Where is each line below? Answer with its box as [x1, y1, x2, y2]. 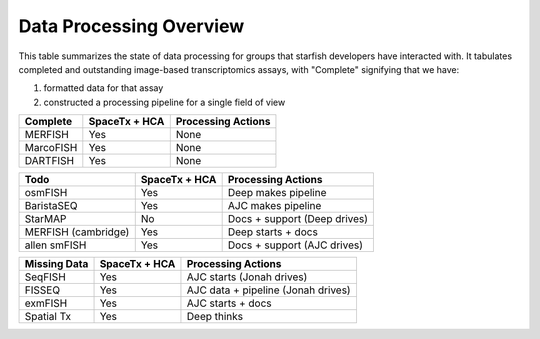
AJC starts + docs [186, 296, 272, 310]
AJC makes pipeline [227, 199, 322, 213]
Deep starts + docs [227, 225, 319, 239]
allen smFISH [24, 238, 87, 252]
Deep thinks [186, 310, 244, 324]
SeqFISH [24, 270, 67, 284]
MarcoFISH [24, 141, 78, 155]
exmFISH [24, 296, 68, 310]
